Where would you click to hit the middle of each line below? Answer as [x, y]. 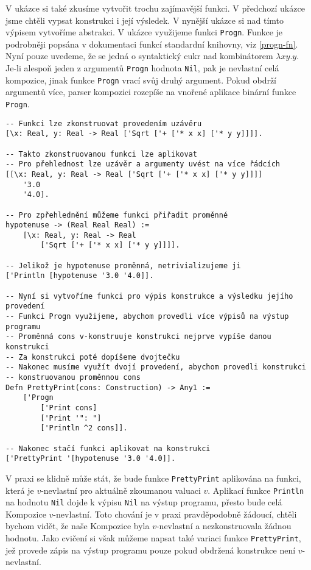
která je [20, 490]
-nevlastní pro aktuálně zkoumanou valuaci [121, 490]
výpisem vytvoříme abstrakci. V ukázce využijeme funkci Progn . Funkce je [144, 32]
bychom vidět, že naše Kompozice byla [78, 526]
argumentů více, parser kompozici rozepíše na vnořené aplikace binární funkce [151, 92]
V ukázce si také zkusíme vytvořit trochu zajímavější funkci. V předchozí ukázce [155, 8]
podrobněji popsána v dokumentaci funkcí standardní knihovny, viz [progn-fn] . [152, 44]
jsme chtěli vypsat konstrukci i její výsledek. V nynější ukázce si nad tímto [145, 20]
